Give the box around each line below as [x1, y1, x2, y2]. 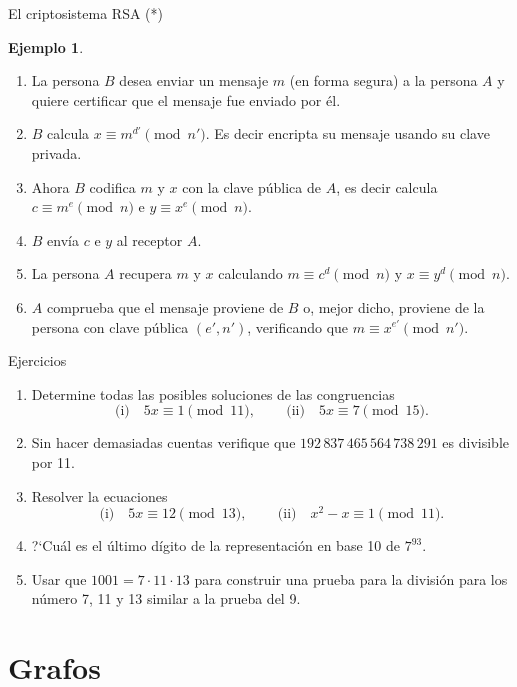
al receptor [116, 229, 183, 250]
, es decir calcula [336, 176, 438, 197]
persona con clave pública [31, 316, 189, 337]
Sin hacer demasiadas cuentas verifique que [31, 432, 296, 453]
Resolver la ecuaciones [31, 485, 168, 506]
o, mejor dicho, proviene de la [303, 296, 485, 317]
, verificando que [247, 316, 349, 337]
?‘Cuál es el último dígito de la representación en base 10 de [31, 535, 400, 556]
